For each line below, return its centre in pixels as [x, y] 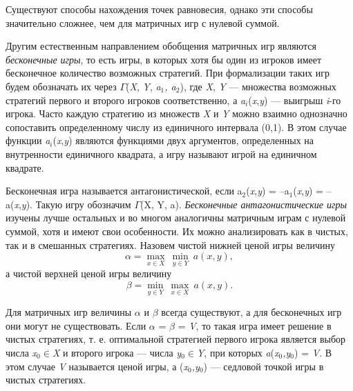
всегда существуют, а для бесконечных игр [251, 312]
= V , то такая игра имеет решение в [255, 325]
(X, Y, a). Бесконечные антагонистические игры [244, 204]
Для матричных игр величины [69, 312]
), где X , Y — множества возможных [258, 86]
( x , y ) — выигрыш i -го [295, 100]
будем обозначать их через [61, 86]
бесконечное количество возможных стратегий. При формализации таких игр [168, 73]
